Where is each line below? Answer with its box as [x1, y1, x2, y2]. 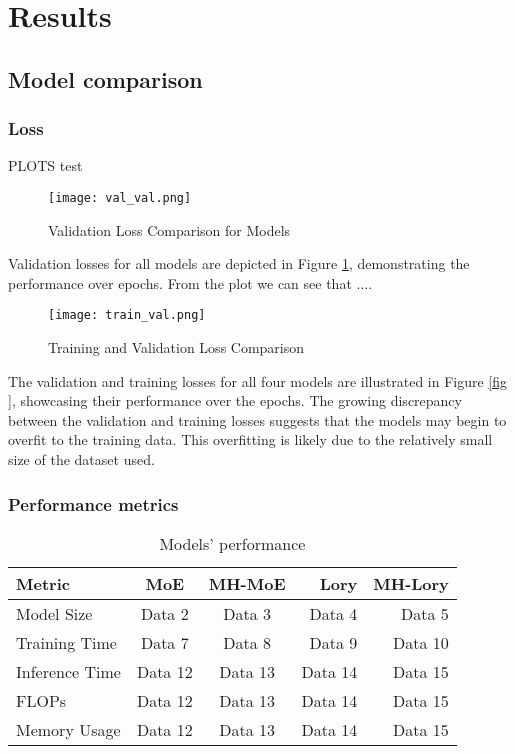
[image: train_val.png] [48, 308, 206, 323]
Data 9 [309, 630, 358, 654]
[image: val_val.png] [48, 190, 192, 205]
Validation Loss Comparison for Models [48, 219, 291, 240]
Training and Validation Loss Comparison [48, 337, 305, 358]
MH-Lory [373, 571, 449, 595]
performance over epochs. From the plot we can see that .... [8, 272, 373, 293]
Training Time [16, 630, 117, 654]
